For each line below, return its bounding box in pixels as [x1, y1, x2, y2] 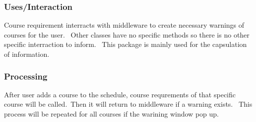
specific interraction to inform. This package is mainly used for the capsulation [4, 39, 247, 49]
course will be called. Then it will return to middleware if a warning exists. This [4, 99, 253, 109]
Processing [4, 70, 48, 82]
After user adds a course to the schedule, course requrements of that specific [4, 89, 236, 99]
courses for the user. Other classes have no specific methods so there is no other [4, 29, 250, 40]
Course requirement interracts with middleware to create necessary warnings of [4, 20, 245, 30]
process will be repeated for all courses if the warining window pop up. [4, 109, 219, 119]
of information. [4, 49, 50, 59]
